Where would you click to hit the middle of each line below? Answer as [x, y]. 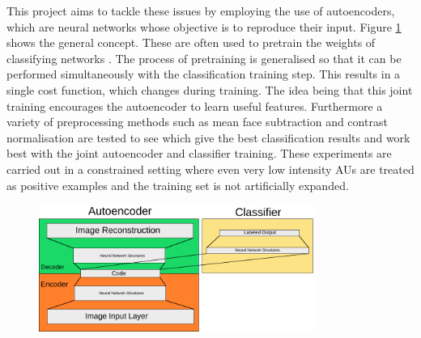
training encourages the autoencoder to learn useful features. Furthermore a [195, 106]
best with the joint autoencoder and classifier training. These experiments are [199, 153]
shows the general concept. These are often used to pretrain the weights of [191, 42]
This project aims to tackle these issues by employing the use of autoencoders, [201, 11]
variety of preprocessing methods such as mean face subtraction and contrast [197, 122]
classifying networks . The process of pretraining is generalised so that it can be [204, 58]
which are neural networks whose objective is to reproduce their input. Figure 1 [204, 26]
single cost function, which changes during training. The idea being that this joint [210, 89]
